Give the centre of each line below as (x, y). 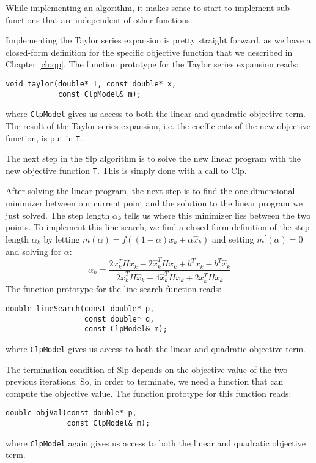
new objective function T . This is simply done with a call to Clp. (126, 170)
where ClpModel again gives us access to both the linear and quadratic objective (156, 442)
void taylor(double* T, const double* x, (91, 84)
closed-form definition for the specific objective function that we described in (149, 52)
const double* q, (119, 319)
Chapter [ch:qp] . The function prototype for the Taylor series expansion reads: (152, 64)
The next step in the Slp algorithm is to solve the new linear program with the (153, 158)
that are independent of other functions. (117, 19)
